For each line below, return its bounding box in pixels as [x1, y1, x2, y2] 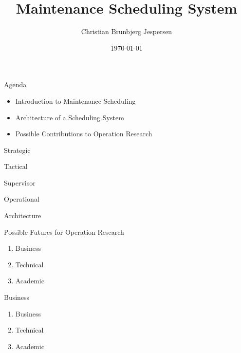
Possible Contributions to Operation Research [15, 129, 152, 139]
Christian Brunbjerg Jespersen [81, 26, 172, 37]
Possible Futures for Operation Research [4, 226, 124, 237]
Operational [4, 194, 39, 204]
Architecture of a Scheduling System [15, 112, 124, 122]
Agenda [4, 79, 27, 90]
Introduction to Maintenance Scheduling [15, 95, 136, 106]
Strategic [4, 145, 31, 155]
